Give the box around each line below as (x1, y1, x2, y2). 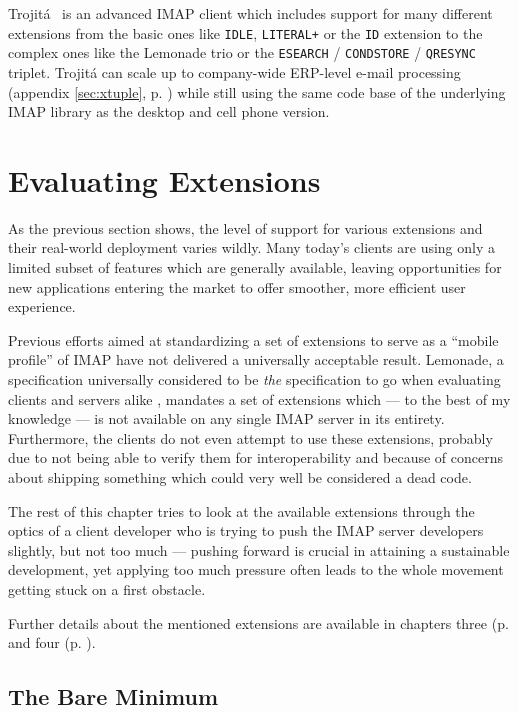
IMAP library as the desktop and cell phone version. (8, 101, 330, 122)
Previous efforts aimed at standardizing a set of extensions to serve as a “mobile (8, 329, 499, 350)
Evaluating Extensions (8, 159, 321, 200)
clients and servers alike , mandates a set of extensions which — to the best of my (8, 388, 511, 409)
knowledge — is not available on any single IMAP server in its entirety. (8, 408, 445, 429)
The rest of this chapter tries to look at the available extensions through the (8, 500, 475, 521)
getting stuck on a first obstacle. (8, 578, 206, 599)
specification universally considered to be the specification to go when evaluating (8, 368, 501, 389)
